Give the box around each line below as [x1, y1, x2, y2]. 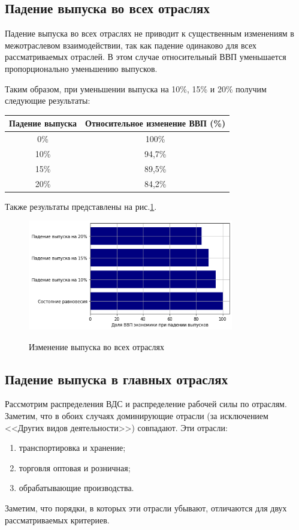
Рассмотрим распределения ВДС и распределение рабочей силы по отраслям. [5, 397, 287, 410]
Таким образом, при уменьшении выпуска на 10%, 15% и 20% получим [5, 82, 267, 95]
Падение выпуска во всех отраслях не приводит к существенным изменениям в [5, 27, 294, 40]
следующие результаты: [5, 94, 90, 107]
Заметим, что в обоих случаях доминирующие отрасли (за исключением [5, 409, 268, 422]
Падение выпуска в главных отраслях [5, 369, 228, 388]
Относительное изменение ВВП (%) [85, 117, 226, 130]
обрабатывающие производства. [19, 481, 134, 494]
